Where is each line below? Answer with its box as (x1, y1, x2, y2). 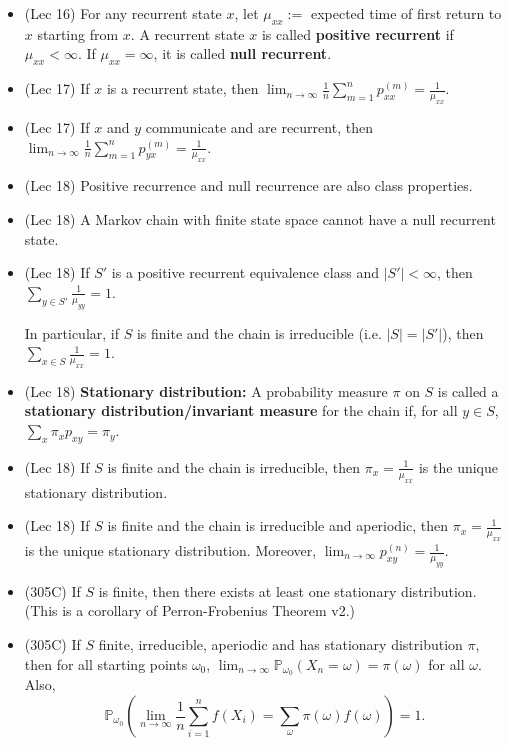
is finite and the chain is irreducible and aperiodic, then (107, 515, 449, 536)
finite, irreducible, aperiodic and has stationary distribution (98, 633, 463, 654)
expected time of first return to (310, 3, 502, 23)
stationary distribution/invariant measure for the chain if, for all (24, 400, 458, 421)
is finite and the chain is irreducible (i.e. (136, 322, 382, 343)
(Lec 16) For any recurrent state (24, 3, 222, 23)
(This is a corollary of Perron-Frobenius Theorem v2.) (24, 600, 356, 621)
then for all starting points (24, 653, 188, 674)
